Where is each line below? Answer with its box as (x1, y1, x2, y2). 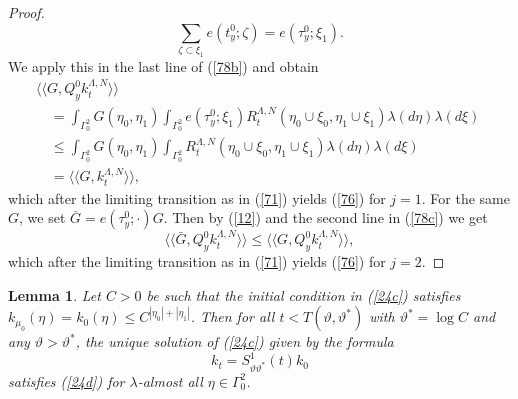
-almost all (137, 370, 203, 391)
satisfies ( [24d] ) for (8, 370, 125, 391)
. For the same (421, 187, 510, 208)
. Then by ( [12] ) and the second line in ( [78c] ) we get (163, 207, 488, 228)
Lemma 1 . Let (8, 284, 101, 305)
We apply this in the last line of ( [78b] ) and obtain (8, 55, 319, 76)
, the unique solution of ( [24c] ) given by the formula (75, 331, 394, 352)
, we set (19, 207, 66, 228)
